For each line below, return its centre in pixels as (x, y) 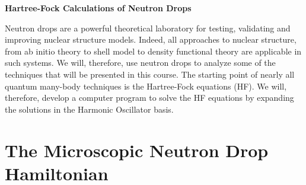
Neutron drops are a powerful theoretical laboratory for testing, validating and (148, 28)
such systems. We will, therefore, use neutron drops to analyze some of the (140, 63)
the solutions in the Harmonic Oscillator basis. (89, 109)
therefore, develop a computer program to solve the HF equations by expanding (149, 98)
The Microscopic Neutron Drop (137, 150)
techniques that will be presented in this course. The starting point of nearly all (150, 74)
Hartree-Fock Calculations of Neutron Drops (98, 8)
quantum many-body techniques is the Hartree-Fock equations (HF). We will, (146, 86)
